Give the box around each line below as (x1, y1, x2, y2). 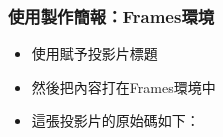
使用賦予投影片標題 (31, 43, 158, 64)
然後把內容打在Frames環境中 (31, 76, 216, 97)
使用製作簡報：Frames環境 (8, 3, 215, 28)
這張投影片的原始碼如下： (31, 110, 200, 131)
